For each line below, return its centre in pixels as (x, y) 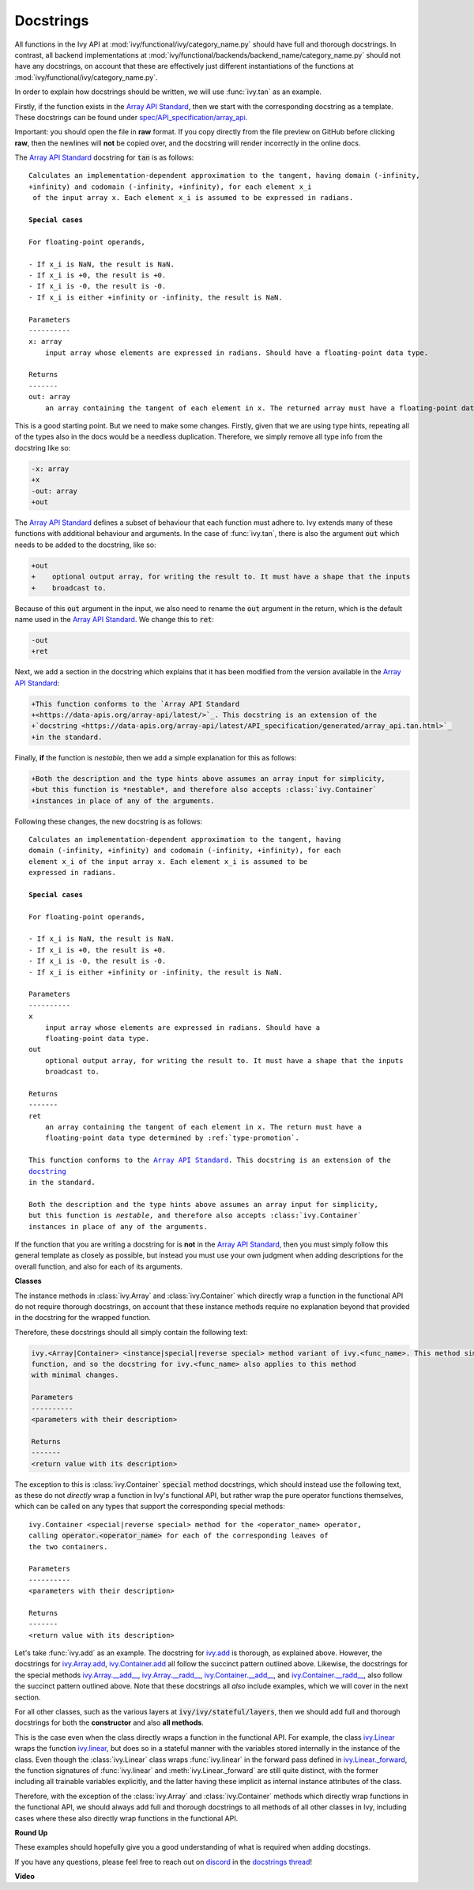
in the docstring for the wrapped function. (83, 1318)
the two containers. (68, 1547)
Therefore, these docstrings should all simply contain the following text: (131, 1332)
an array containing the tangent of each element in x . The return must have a (203, 1127)
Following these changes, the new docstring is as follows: (109, 821)
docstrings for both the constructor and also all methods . (109, 1722)
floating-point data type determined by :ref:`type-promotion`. (172, 1138)
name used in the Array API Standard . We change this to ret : (115, 619)
